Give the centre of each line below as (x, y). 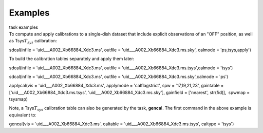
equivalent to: (23, 115)
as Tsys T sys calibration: (33, 41)
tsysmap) (18, 99)
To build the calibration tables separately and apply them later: (72, 59)
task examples (24, 27)
